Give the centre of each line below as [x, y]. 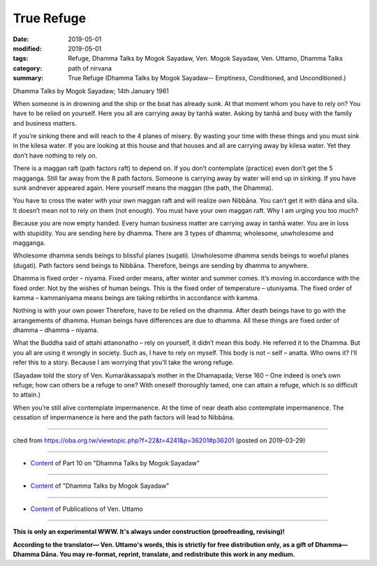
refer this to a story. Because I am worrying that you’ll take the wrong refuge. [124, 362]
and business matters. [45, 123]
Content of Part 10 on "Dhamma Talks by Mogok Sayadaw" [115, 463]
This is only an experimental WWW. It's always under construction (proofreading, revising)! [149, 532]
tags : [21, 59]
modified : [27, 48]
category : [28, 68]
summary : [28, 78]
